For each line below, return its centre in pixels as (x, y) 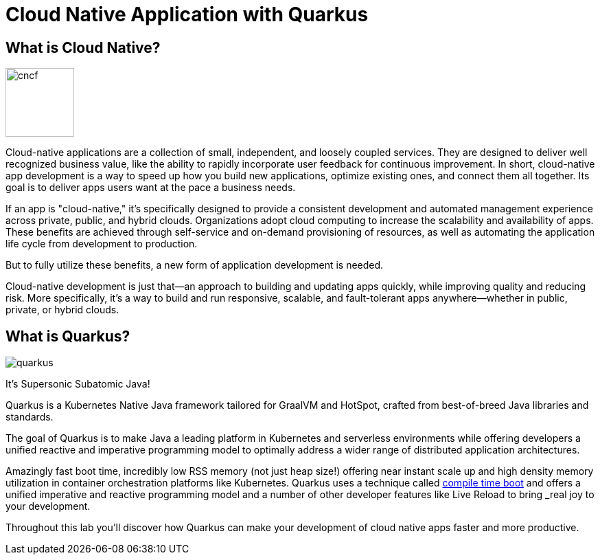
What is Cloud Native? (83, 47)
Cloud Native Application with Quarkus (187, 14)
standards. (30, 417)
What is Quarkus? (68, 336)
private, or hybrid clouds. (62, 310)
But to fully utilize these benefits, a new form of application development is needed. (195, 265)
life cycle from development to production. (102, 244)
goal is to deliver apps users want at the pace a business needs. (151, 188)
